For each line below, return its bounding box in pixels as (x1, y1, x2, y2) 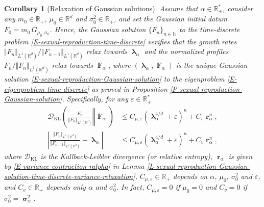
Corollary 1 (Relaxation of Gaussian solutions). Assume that (4, 3, 198, 13)
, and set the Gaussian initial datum (114, 13, 227, 24)
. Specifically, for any (62, 93, 128, 104)
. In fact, (116, 182, 145, 192)
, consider (222, 3, 253, 13)
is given (228, 150, 253, 161)
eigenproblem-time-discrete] (4, 83, 89, 94)
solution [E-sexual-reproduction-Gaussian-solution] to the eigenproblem (4, 73, 225, 84)
